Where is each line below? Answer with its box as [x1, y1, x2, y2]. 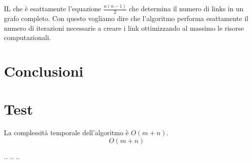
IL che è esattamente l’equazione [4, 3, 101, 14]
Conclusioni [4, 61, 83, 81]
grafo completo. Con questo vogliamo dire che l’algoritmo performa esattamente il [4, 13, 249, 23]
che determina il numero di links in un [129, 3, 244, 14]
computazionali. [4, 32, 51, 42]
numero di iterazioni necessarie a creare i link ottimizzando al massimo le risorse [4, 22, 244, 33]
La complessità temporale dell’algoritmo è [4, 127, 129, 138]
